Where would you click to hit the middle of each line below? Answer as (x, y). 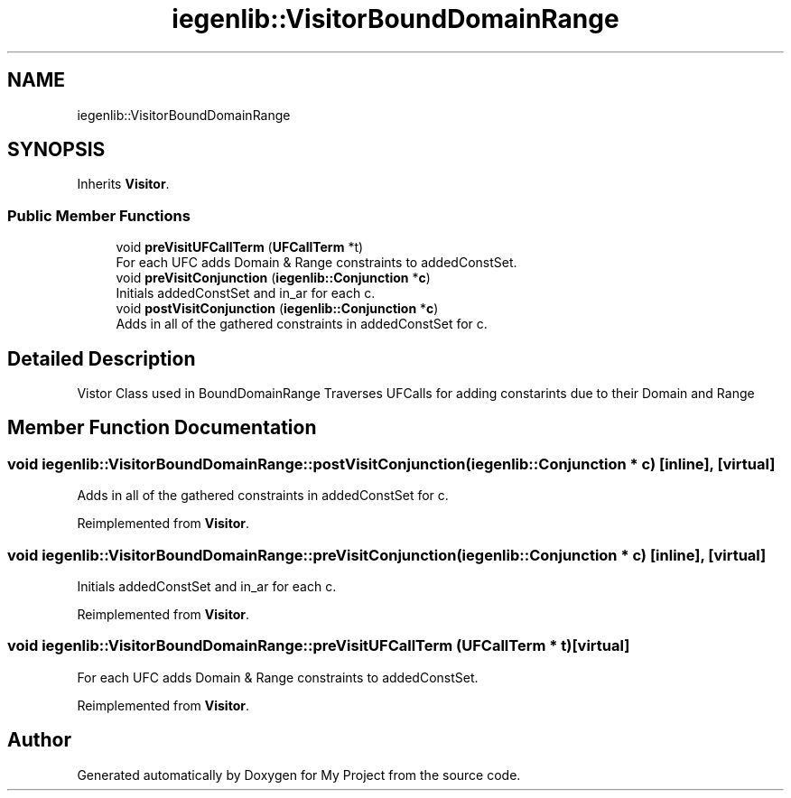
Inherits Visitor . (123, 184)
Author (39, 740)
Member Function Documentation (162, 428)
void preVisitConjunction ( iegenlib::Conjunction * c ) (273, 278)
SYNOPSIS (56, 150)
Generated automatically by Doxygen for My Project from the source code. (299, 775)
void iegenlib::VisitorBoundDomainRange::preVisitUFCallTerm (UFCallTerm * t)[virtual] (319, 646)
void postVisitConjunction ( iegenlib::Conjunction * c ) (277, 309)
